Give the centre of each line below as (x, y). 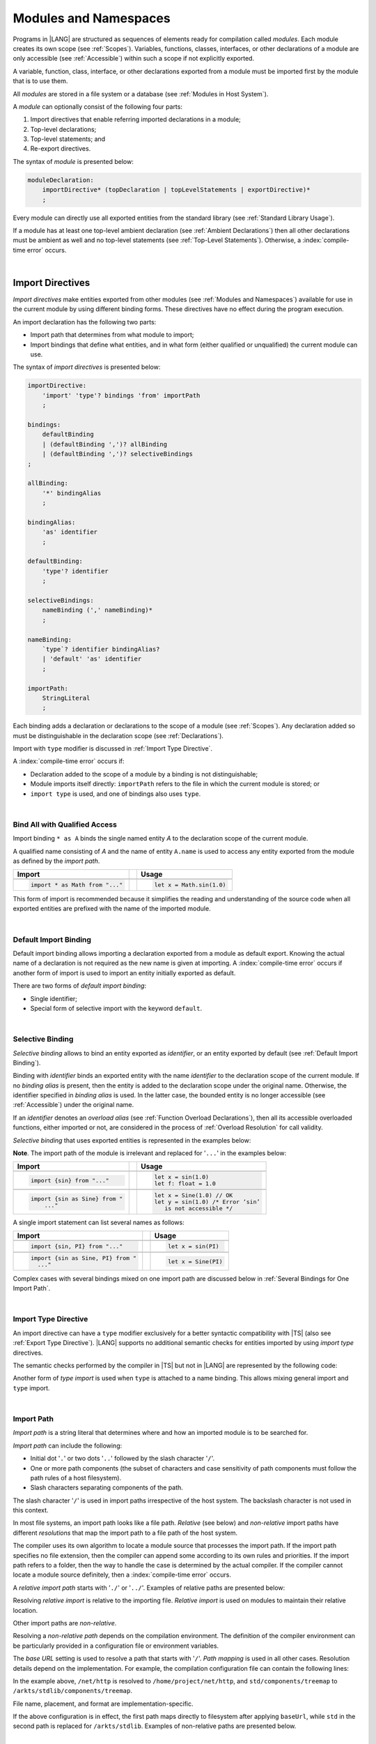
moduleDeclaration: (61, 180)
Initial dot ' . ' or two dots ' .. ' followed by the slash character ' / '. (123, 1459)
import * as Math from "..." (77, 885)
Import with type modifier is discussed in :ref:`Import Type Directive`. (112, 749)
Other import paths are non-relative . (65, 1623)
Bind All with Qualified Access (65, 825)
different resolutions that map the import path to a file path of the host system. (125, 1533)
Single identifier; (54, 998)
